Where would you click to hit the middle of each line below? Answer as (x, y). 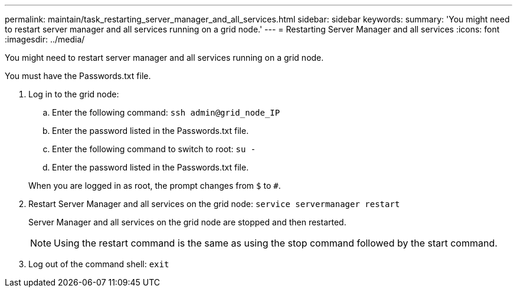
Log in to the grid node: (74, 94)
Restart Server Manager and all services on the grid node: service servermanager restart (214, 204)
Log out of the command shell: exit (99, 264)
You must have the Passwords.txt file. (78, 76)
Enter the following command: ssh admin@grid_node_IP (166, 112)
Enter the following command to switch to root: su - (154, 149)
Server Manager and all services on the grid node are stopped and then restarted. (187, 222)
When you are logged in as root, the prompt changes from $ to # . (155, 186)
